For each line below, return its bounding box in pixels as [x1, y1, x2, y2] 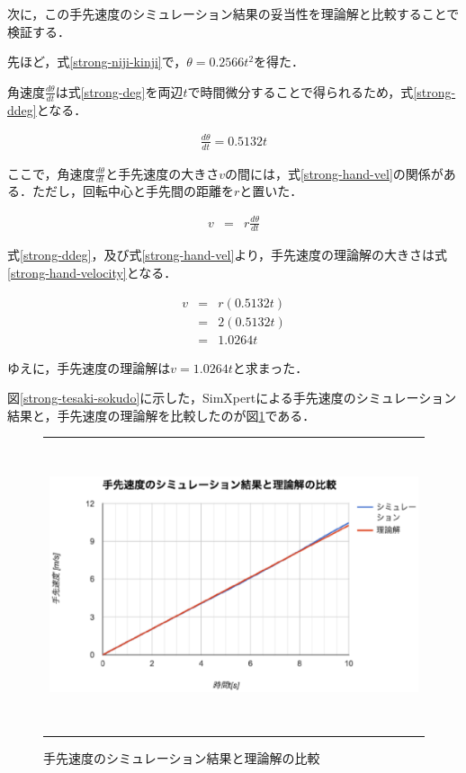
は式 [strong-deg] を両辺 [55, 82, 184, 101]
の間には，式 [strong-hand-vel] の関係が [224, 164, 444, 182]
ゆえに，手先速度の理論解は [7, 358, 171, 377]
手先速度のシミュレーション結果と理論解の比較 [43, 748, 320, 767]
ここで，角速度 [7, 164, 95, 182]
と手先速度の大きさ [105, 164, 220, 182]
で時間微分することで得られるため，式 [187, 82, 414, 101]
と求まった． [232, 358, 309, 377]
